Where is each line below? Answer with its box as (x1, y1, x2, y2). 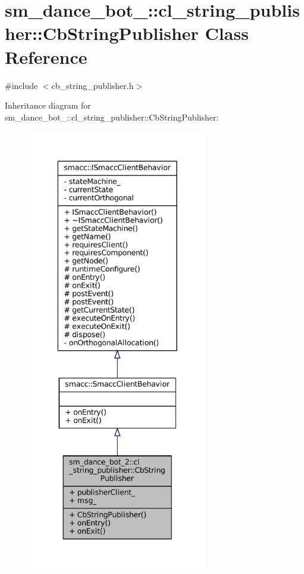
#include (5, 79, 38, 91)
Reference (5, 44, 87, 69)
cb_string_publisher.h (51, 79, 134, 91)
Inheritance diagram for (5, 99, 91, 112)
